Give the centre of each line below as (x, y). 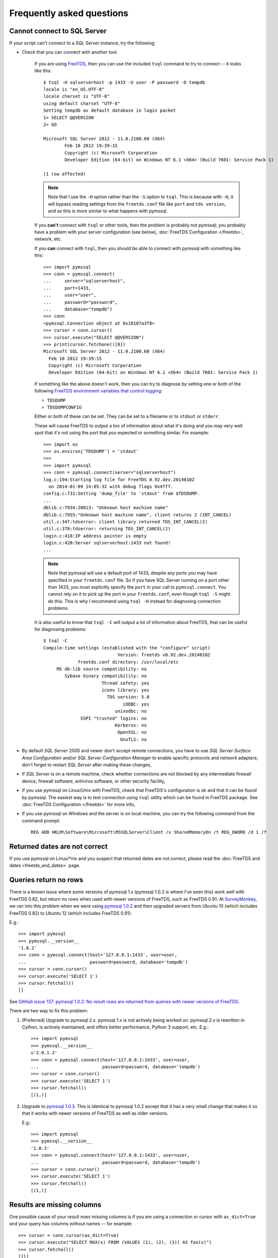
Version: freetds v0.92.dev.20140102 (164, 655)
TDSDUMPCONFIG (64, 407)
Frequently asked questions (69, 13)
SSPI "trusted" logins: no (114, 718)
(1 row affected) (65, 174)
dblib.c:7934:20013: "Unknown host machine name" (106, 508)
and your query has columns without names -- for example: (71, 1224)
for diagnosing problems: (60, 629)
